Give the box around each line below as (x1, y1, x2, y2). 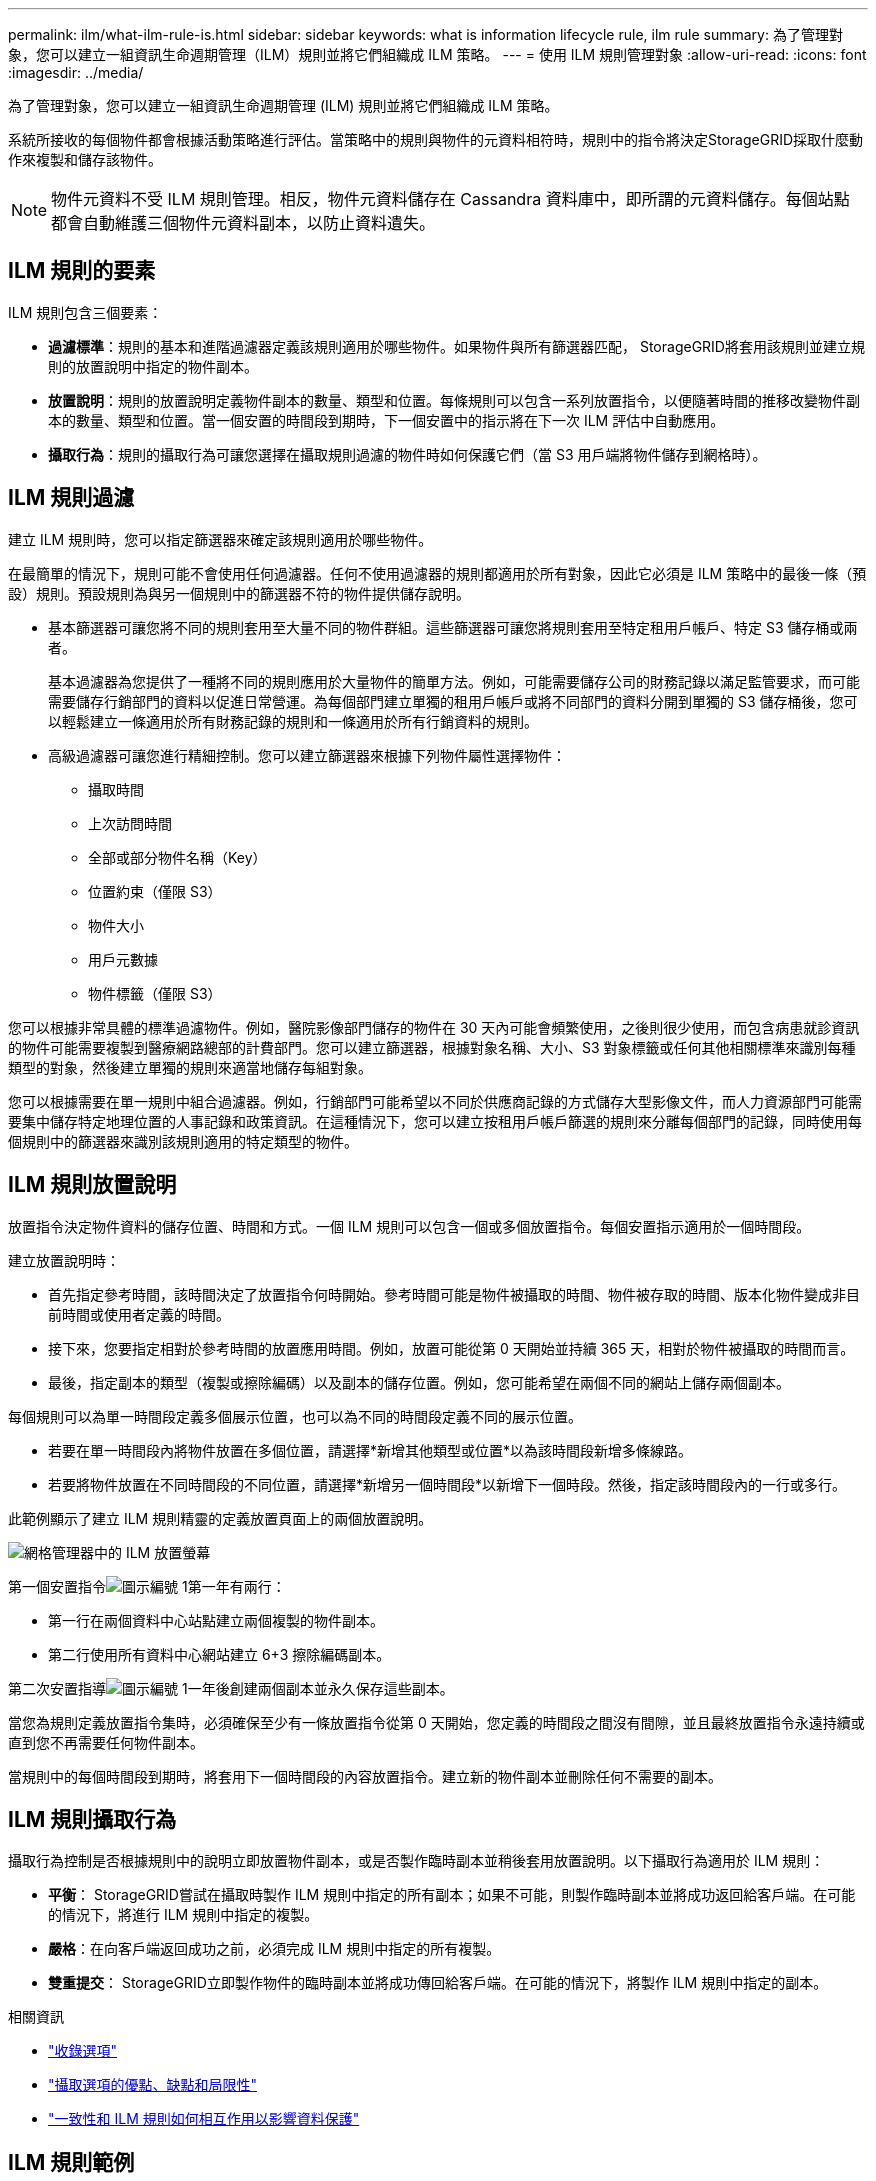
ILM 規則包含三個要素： (8, 303, 163, 321)
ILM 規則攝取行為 (8, 1806, 177, 1832)
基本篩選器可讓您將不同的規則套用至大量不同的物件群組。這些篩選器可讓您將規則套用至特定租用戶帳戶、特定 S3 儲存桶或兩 (48, 618, 858, 636)
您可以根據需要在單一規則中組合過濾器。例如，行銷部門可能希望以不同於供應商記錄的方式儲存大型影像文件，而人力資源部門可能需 (8, 1092, 862, 1110)
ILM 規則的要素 (8, 258, 156, 284)
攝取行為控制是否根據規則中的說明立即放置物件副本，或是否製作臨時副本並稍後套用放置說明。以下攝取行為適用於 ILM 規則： (8, 1852, 825, 1870)
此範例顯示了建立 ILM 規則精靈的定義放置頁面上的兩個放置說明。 (8, 1509, 433, 1527)
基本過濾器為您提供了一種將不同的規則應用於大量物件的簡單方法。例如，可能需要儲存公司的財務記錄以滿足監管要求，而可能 (48, 672, 860, 690)
